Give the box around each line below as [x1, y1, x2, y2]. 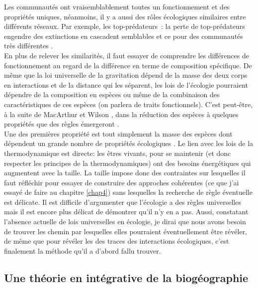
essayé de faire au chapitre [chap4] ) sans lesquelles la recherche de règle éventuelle [4, 187, 253, 197]
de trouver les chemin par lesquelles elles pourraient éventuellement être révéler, [4, 226, 248, 236]
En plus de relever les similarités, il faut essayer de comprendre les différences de [4, 50, 249, 60]
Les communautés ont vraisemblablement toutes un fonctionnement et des [4, 1, 230, 11]
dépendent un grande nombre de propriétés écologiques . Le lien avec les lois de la [4, 138, 254, 148]
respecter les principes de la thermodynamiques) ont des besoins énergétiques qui [4, 157, 251, 168]
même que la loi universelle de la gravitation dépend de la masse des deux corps [4, 70, 248, 80]
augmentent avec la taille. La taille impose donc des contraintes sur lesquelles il [4, 167, 246, 178]
